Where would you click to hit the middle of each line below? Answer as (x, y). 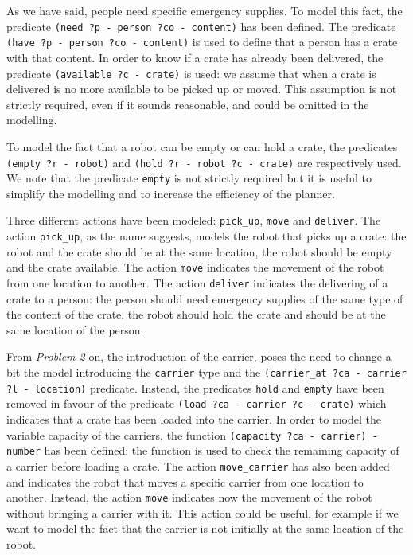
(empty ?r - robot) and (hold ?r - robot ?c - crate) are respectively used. (204, 162)
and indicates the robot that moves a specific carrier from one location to (185, 481)
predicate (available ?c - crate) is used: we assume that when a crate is (191, 73)
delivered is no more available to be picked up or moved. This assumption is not (202, 89)
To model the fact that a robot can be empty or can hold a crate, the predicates (202, 146)
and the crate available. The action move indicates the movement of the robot (195, 267)
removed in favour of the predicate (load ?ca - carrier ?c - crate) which (197, 403)
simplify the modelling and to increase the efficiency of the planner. (171, 193)
